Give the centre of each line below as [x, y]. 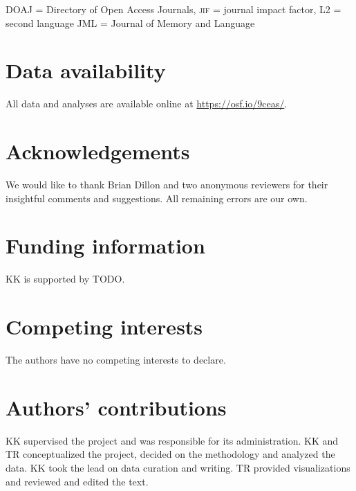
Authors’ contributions [116, 407]
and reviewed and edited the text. [77, 481]
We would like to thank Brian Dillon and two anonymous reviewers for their [167, 185]
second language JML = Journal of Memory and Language [130, 23]
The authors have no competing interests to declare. [116, 360]
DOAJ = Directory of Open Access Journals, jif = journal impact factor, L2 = [174, 9]
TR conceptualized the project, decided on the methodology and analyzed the [170, 454]
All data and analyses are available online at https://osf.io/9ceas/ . [147, 104]
